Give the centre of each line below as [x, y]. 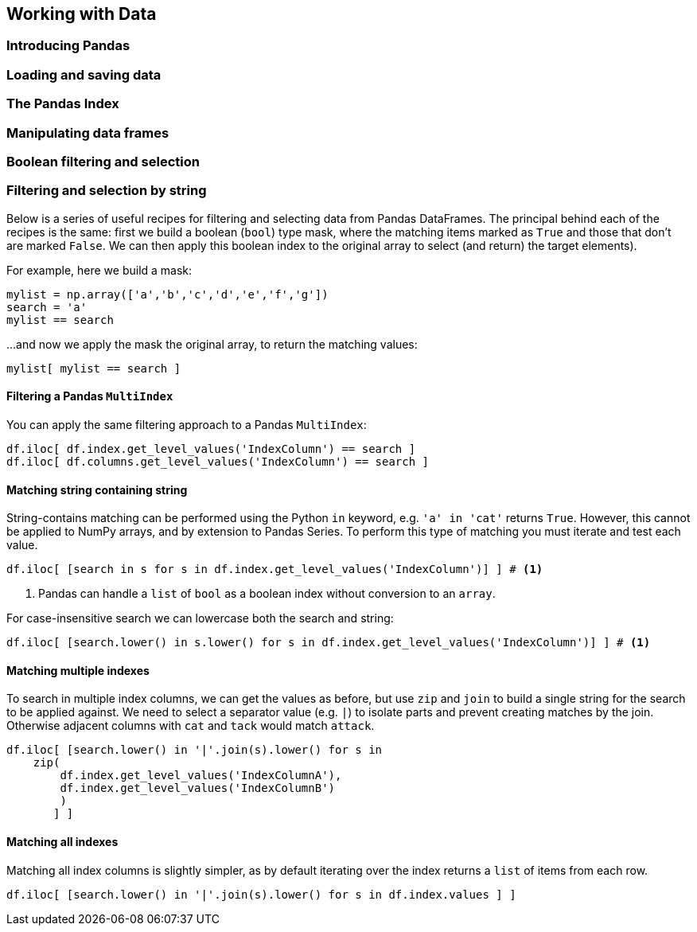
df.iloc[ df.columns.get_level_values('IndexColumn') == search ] [218, 461]
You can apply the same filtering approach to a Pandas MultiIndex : [187, 424]
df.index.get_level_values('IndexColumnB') [198, 788]
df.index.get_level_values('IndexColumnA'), [201, 776]
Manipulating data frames [88, 133]
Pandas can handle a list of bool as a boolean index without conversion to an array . [267, 594]
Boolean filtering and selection [103, 161]
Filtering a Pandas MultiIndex [90, 396]
